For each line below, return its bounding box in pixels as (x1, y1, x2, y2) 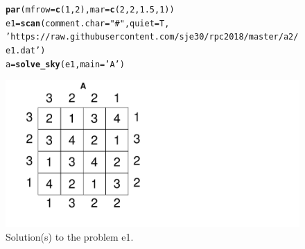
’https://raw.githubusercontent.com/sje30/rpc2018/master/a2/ (6, 32, 299, 42)
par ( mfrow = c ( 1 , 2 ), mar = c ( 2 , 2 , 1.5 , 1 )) (6, 5, 175, 15)
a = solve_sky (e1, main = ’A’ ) (6, 59, 125, 69)
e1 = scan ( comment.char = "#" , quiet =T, (6, 18, 170, 28)
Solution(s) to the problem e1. (6, 229, 134, 243)
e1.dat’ (6, 45, 41, 55)
